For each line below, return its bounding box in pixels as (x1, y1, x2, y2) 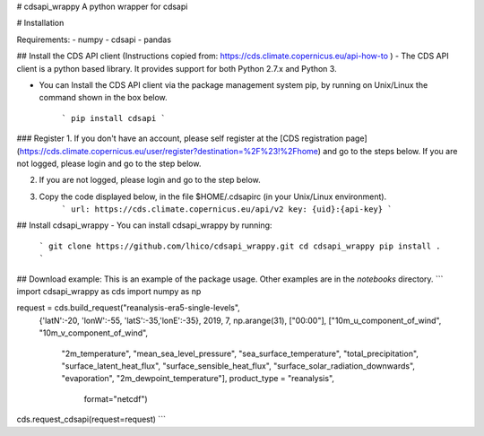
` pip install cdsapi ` (61, 113, 166, 123)
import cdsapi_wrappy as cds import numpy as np (16, 286, 202, 297)
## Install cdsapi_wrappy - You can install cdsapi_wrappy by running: (16, 220, 272, 231)
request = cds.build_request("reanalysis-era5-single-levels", (16, 302, 241, 313)
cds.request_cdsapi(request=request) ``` (16, 414, 166, 425)
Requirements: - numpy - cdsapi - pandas (16, 34, 172, 45)
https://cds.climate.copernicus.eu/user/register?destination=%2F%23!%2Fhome (19, 145, 318, 156)
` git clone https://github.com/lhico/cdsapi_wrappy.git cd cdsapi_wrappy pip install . (39, 240, 441, 251)
